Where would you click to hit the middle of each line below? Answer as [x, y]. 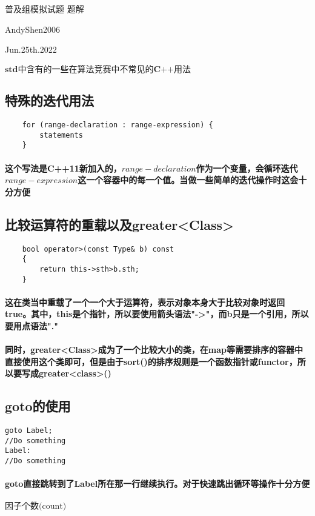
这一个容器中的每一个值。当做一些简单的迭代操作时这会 [188, 180]
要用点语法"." [31, 325]
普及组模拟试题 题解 [45, 8]
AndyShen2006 [33, 29]
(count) [53, 506]
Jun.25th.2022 [31, 49]
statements [61, 135]
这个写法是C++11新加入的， [63, 168]
